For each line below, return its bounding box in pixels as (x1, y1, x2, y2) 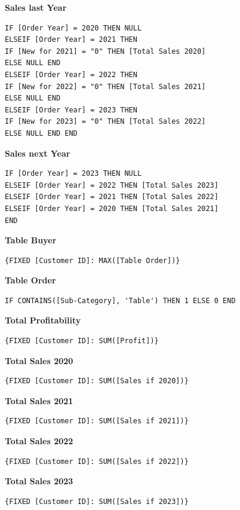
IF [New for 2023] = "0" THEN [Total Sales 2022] (5, 117, 206, 126)
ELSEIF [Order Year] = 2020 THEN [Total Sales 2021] (5, 204, 219, 213)
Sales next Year (5, 146, 70, 159)
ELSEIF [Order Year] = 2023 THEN (5, 105, 137, 114)
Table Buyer (5, 234, 57, 246)
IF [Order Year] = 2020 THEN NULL (5, 23, 142, 32)
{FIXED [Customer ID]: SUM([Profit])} (5, 337, 159, 346)
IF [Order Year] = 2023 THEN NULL (5, 169, 142, 178)
